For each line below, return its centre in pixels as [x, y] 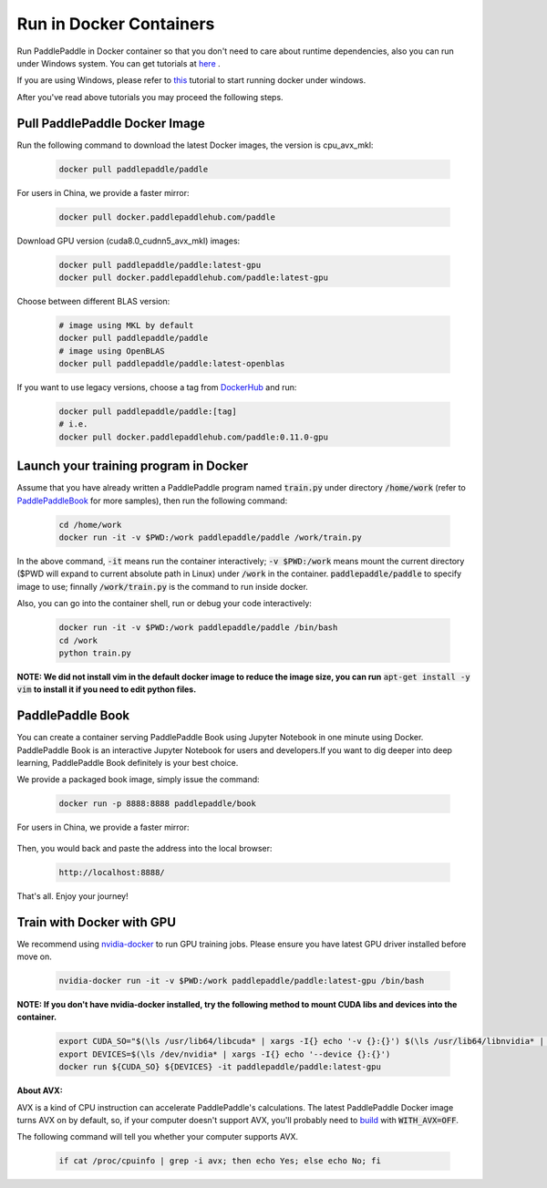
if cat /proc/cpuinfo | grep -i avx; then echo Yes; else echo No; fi [220, 1161]
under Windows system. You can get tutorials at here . [119, 63]
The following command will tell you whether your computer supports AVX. [158, 1137]
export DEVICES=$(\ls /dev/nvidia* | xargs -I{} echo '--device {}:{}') [225, 1054]
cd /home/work [90, 525]
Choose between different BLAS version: [93, 301]
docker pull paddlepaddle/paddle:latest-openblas [172, 364]
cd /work [78, 640]
